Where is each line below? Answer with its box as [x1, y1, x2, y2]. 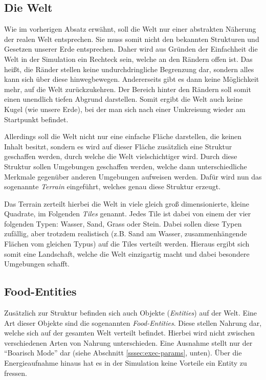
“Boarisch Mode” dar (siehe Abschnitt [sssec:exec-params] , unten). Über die [4, 347, 242, 358]
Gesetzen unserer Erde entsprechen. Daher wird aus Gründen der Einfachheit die [4, 43, 258, 54]
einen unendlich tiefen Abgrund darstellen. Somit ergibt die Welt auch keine [4, 94, 243, 104]
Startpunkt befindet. [4, 114, 69, 124]
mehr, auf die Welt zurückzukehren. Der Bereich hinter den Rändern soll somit [4, 83, 251, 94]
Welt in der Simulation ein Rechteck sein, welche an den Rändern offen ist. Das [4, 53, 253, 64]
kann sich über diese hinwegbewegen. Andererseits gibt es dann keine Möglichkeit [4, 74, 259, 84]
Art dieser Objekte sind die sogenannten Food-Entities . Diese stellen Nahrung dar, [4, 317, 262, 328]
